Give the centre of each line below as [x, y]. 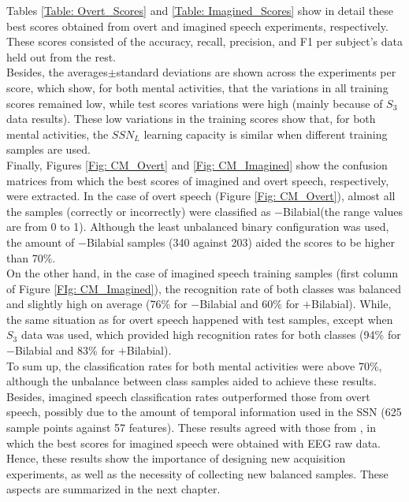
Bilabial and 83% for [65, 350]
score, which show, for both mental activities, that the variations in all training [197, 87]
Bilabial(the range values [342, 211]
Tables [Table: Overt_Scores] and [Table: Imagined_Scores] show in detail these [200, 10]
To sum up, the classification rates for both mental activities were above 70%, [194, 365]
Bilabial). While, [351, 304]
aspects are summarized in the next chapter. [113, 489]
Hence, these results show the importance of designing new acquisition [176, 458]
